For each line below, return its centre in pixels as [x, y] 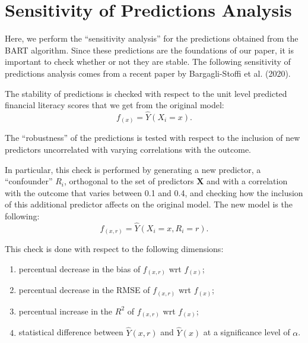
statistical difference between [71, 332]
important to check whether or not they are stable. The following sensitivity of [148, 62]
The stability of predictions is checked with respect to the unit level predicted [146, 93]
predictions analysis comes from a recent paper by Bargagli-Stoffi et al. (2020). [148, 73]
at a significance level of [247, 332]
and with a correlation [247, 181]
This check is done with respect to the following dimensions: [114, 249]
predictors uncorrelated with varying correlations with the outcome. [128, 150]
